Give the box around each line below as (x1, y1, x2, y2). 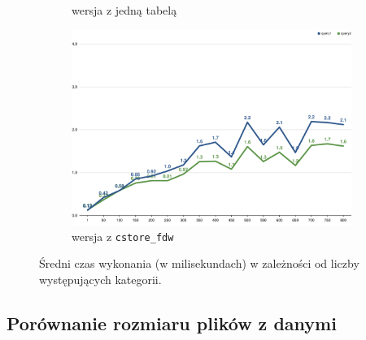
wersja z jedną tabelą (72, 2, 177, 18)
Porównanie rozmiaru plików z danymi (7, 310, 337, 335)
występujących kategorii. (39, 270, 162, 287)
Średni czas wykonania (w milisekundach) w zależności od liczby (39, 255, 359, 272)
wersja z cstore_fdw (72, 227, 174, 244)
